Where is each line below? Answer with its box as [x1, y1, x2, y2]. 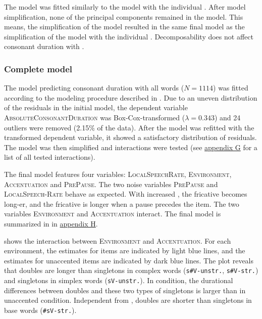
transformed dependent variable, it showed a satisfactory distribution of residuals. [4, 132, 257, 143]
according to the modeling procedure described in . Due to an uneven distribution [4, 92, 257, 103]
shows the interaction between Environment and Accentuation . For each [4, 235, 231, 246]
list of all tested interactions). [4, 152, 95, 162]
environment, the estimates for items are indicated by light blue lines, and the [4, 245, 245, 256]
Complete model [4, 62, 73, 75]
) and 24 [214, 112, 241, 122]
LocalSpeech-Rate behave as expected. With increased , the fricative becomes [4, 189, 247, 199]
